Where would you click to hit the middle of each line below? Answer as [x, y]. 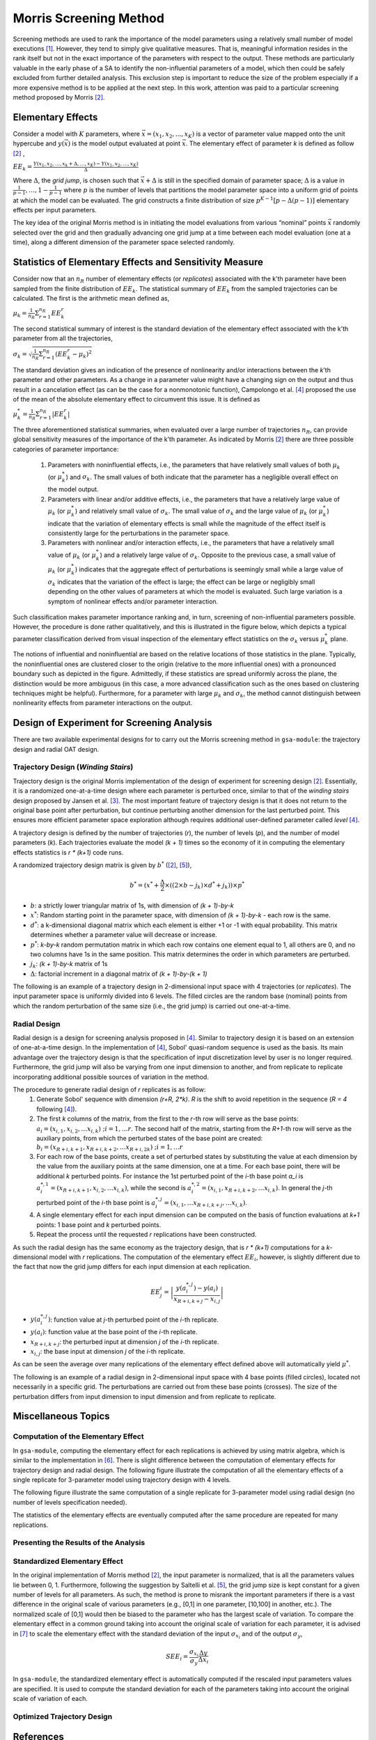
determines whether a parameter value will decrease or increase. [124, 935]
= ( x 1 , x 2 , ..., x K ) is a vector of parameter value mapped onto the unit [246, 134]
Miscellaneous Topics [62, 1416]
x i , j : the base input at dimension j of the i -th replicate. [108, 1352]
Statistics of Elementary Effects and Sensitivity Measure [138, 262]
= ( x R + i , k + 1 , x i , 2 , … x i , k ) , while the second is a [121, 1189]
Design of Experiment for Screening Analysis [112, 723]
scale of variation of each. [50, 1699]
